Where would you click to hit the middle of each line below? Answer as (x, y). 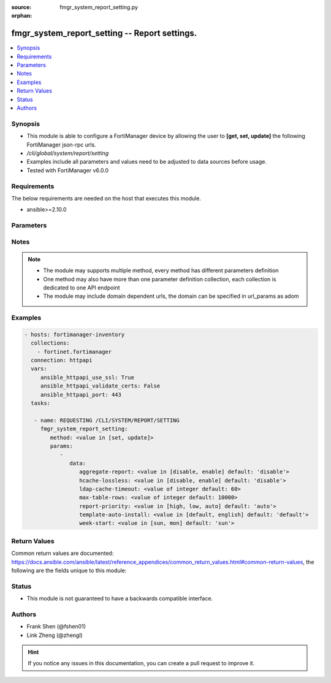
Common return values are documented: (63, 553)
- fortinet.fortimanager (74, 352)
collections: (50, 343)
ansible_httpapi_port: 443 (81, 395)
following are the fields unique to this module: (69, 570)
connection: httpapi (62, 361)
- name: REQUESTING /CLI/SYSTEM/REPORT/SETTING (107, 420)
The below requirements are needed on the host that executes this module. (106, 198)
